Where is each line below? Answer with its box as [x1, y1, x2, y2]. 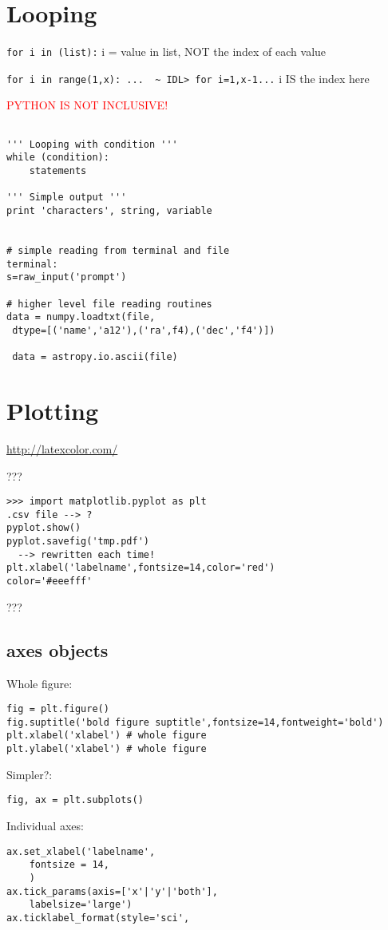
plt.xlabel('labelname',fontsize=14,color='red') [6, 562, 275, 574]
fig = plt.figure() [6, 703, 109, 715]
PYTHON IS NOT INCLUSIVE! [6, 97, 168, 113]
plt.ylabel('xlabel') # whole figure [6, 743, 207, 755]
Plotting [6, 394, 98, 427]
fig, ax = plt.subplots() [6, 794, 144, 806]
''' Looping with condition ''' [6, 138, 178, 150]
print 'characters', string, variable [6, 204, 212, 216]
